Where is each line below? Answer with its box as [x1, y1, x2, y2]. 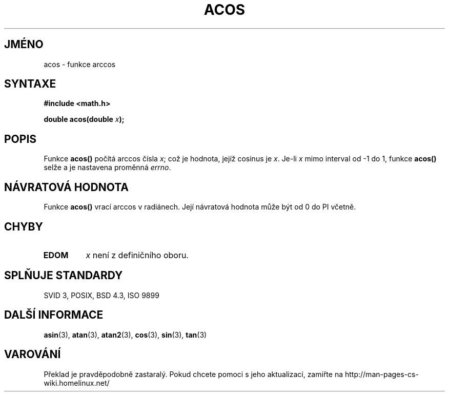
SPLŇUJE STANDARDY [4, 269, 123, 282]
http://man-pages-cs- [344, 369, 419, 379]
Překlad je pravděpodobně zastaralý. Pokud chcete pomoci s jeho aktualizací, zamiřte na [44, 369, 343, 379]
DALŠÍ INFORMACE [4, 308, 104, 322]
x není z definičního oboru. [86, 249, 189, 260]
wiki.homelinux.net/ [44, 378, 110, 387]
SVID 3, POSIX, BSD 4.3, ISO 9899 [44, 290, 159, 300]
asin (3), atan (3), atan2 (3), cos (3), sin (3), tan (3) [44, 330, 207, 339]
